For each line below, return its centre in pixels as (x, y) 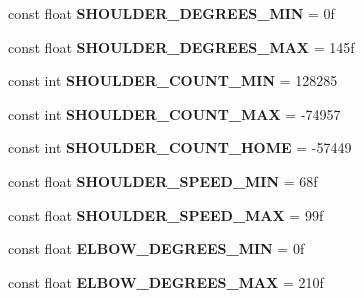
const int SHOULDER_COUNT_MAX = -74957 (174, 113)
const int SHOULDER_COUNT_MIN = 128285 (173, 80)
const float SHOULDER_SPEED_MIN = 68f (163, 180)
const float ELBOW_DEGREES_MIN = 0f (156, 248)
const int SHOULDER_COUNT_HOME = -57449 (180, 147)
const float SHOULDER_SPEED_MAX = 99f (166, 214)
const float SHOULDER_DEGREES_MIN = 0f (171, 13)
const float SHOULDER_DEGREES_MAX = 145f (181, 46)
